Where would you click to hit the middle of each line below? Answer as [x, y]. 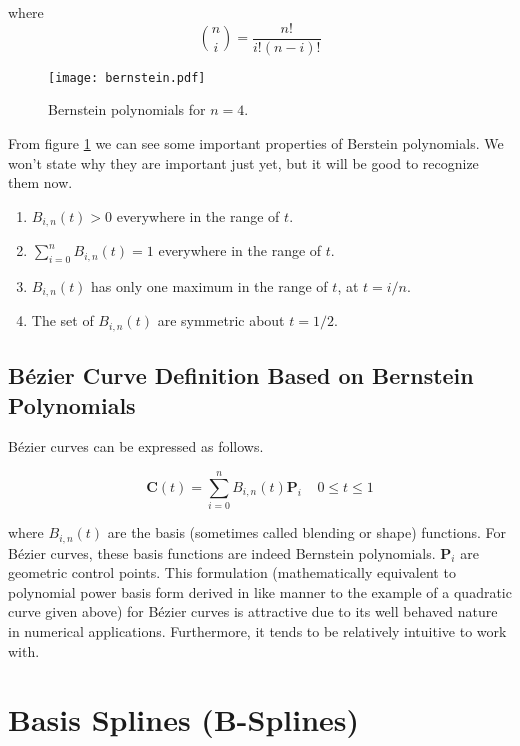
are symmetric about [221, 320]
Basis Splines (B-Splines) [184, 719]
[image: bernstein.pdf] [127, 77]
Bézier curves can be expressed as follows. [136, 446]
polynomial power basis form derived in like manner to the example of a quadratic [260, 591]
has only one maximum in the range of [209, 285]
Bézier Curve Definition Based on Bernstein [241, 375]
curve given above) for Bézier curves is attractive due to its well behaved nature [253, 611]
